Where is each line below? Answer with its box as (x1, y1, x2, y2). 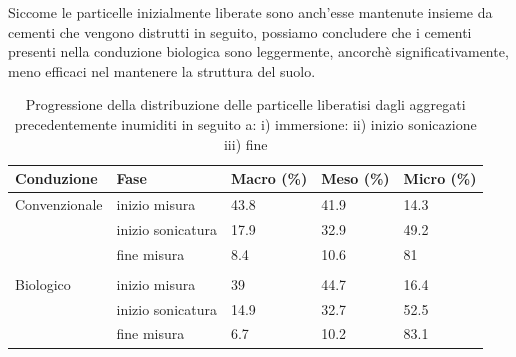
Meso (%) (321, 168, 390, 189)
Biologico (15, 273, 71, 294)
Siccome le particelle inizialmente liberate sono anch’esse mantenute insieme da (8, 2, 493, 22)
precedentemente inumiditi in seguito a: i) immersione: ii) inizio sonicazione (14, 113, 477, 134)
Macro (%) (230, 168, 308, 189)
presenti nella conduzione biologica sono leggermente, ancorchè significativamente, (8, 41, 509, 62)
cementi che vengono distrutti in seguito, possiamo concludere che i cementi (8, 21, 472, 42)
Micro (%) (403, 168, 477, 189)
